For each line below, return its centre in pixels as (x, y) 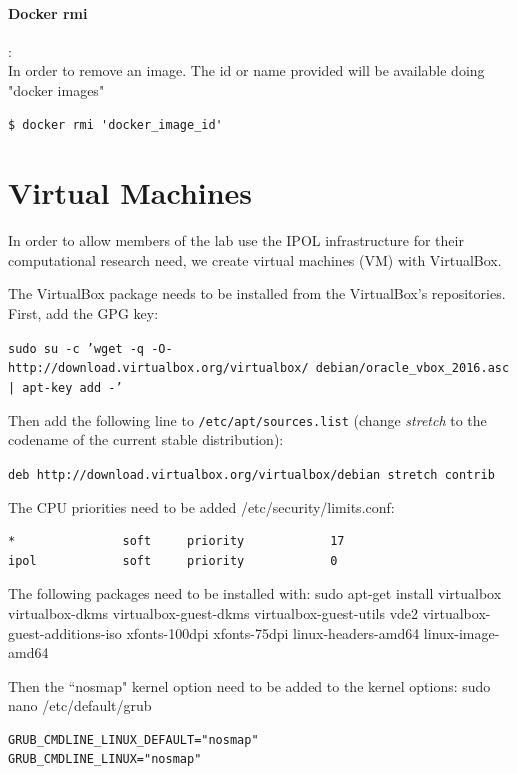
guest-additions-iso (65, 632)
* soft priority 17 (176, 541)
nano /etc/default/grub (80, 705)
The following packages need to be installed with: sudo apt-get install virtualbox (255, 593)
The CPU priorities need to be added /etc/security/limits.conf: (201, 506)
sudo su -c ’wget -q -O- (90, 348)
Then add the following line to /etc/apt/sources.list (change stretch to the (247, 419)
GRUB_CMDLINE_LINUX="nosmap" (105, 759)
